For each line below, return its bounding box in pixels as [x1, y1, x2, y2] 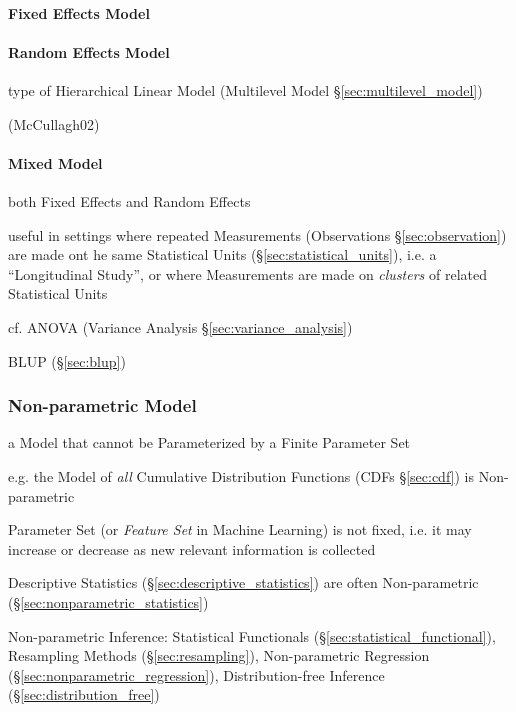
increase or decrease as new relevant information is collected [8, 538, 376, 559]
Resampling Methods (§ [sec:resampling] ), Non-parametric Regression [8, 645, 430, 666]
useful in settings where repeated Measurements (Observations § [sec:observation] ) [8, 224, 507, 245]
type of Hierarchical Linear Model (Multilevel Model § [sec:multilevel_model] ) [8, 79, 483, 100]
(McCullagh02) [8, 113, 100, 134]
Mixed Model [8, 152, 103, 173]
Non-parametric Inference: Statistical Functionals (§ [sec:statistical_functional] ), [8, 625, 496, 646]
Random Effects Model [8, 41, 170, 62]
